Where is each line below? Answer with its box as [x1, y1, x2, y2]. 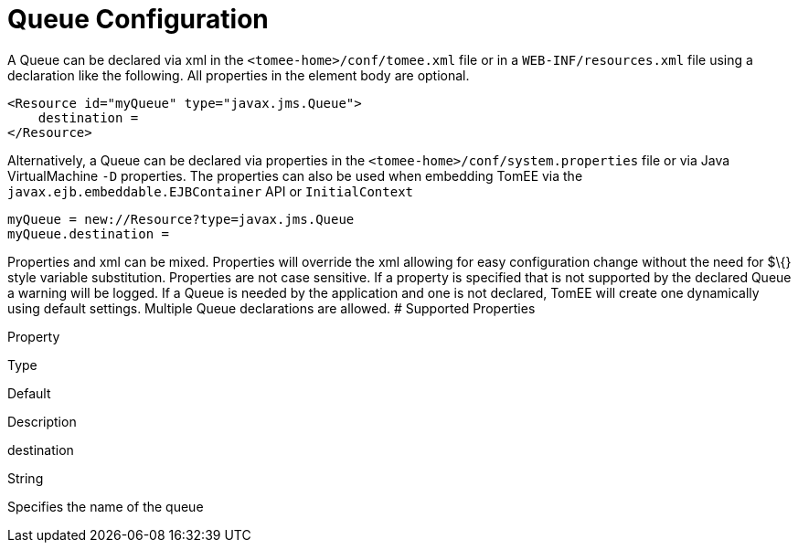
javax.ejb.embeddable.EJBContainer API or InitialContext [7, 183, 414, 199]
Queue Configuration [7, 4, 269, 35]
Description [7, 413, 77, 429]
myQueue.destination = [7, 226, 170, 241]
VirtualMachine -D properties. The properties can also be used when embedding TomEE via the [7, 167, 583, 184]
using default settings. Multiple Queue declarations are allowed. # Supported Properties [7, 300, 536, 316]
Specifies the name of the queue [7, 498, 204, 514]
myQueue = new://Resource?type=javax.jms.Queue [7, 211, 355, 227]
